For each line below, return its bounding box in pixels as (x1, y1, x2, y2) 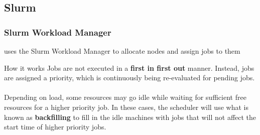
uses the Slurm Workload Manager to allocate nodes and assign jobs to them (4, 46, 240, 56)
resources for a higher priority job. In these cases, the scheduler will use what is (4, 101, 248, 112)
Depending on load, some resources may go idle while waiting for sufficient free (4, 92, 246, 102)
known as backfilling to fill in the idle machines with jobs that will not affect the (4, 111, 256, 122)
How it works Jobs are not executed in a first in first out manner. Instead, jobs (4, 62, 254, 73)
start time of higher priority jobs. (4, 121, 106, 132)
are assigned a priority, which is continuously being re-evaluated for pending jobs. (4, 72, 255, 83)
